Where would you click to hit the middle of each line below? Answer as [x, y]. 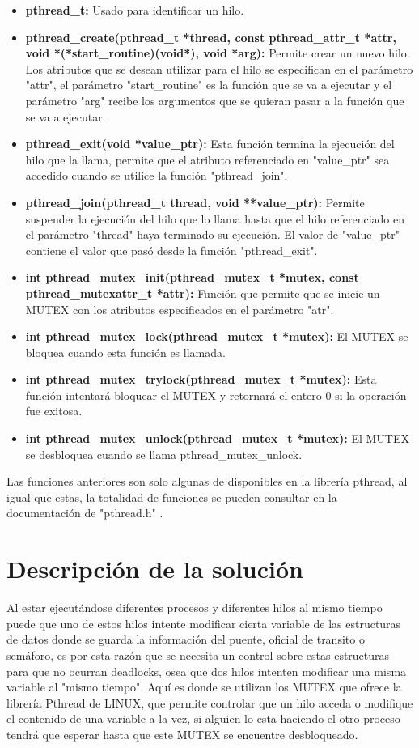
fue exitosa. [54, 411]
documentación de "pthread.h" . [85, 513]
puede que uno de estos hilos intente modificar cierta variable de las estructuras [204, 623]
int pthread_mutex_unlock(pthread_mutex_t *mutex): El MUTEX [217, 438]
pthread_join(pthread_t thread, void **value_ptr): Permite [195, 202]
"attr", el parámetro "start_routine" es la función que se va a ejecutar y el [209, 85]
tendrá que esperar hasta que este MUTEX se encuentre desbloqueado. [182, 734]
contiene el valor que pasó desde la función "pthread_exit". [171, 250]
